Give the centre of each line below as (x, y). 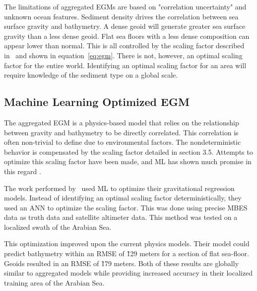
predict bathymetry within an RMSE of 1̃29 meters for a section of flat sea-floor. (127, 253)
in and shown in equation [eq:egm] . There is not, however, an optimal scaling (123, 55)
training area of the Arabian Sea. (54, 282)
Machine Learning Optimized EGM (97, 102)
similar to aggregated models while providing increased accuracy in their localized (128, 273)
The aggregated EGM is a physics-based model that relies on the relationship (122, 122)
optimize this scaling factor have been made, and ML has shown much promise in (128, 161)
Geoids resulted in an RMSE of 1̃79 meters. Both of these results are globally (122, 263)
